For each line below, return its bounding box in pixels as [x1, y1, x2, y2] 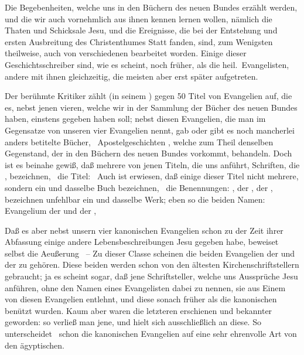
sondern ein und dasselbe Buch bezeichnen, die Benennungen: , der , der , [5, 181, 273, 193]
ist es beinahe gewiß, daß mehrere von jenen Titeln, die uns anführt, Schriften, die [5, 158, 300, 170]
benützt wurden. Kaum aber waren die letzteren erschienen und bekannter [5, 304, 272, 316]
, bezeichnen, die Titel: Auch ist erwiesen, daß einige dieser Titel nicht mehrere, [5, 170, 299, 182]
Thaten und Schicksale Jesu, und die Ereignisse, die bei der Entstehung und [5, 24, 278, 36]
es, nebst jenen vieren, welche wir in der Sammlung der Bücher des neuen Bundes [5, 101, 298, 113]
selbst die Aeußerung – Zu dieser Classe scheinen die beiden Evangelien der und [5, 247, 295, 259]
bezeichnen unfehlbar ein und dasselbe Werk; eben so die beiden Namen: [5, 193, 265, 205]
